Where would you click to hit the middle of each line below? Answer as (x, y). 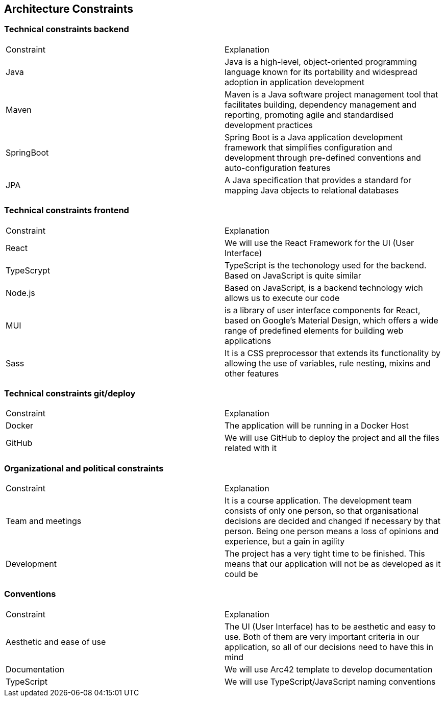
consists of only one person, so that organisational (322, 511)
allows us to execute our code (282, 298)
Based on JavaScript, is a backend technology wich (324, 287)
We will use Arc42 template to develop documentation (329, 669)
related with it (251, 448)
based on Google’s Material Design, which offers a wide (331, 320)
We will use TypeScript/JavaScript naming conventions (330, 681)
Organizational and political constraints (84, 468)
